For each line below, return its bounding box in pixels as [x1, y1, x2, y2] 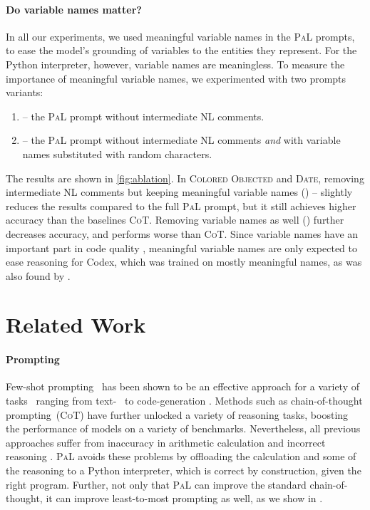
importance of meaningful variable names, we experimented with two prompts [6, 71, 346, 85]
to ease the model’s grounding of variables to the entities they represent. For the [6, 43, 357, 58]
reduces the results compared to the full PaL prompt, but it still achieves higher [6, 198, 356, 213]
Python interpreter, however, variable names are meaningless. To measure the [6, 56, 345, 71]
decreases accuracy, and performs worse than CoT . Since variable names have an [6, 226, 359, 241]
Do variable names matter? [6, 1, 142, 16]
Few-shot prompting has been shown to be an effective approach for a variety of [6, 379, 360, 394]
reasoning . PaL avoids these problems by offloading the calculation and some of [6, 449, 356, 464]
